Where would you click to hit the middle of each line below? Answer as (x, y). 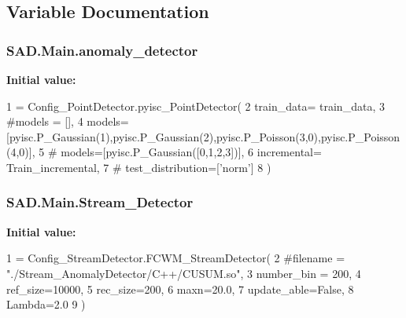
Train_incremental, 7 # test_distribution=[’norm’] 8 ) (139, 167)
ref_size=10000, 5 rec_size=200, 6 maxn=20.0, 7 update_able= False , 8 (180, 289)
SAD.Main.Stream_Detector (100, 202)
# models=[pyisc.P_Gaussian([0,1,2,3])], (146, 152)
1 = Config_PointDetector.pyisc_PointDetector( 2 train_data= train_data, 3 (196, 106)
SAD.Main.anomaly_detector (102, 50)
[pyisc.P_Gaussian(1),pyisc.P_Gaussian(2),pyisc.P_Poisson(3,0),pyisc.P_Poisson (203, 136)
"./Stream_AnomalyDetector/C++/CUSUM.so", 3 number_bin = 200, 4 (184, 273)
